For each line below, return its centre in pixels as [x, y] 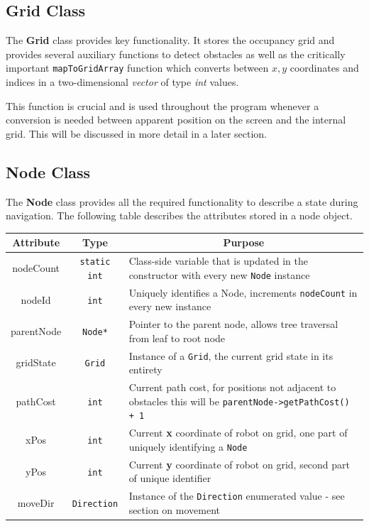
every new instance [170, 306]
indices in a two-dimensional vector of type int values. [122, 82]
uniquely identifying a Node [188, 446]
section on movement [175, 509]
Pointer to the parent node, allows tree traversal [233, 324]
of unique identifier [170, 478]
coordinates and [324, 68]
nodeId [36, 299]
